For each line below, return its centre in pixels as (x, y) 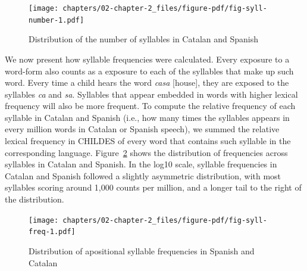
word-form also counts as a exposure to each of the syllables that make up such (149, 71)
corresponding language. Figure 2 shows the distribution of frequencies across (146, 152)
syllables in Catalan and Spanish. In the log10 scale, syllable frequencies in (141, 164)
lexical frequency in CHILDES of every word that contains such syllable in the (148, 141)
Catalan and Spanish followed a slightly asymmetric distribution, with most (143, 175)
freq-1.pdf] (52, 232)
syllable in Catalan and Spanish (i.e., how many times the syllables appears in (147, 117)
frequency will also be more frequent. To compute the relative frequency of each (150, 106)
